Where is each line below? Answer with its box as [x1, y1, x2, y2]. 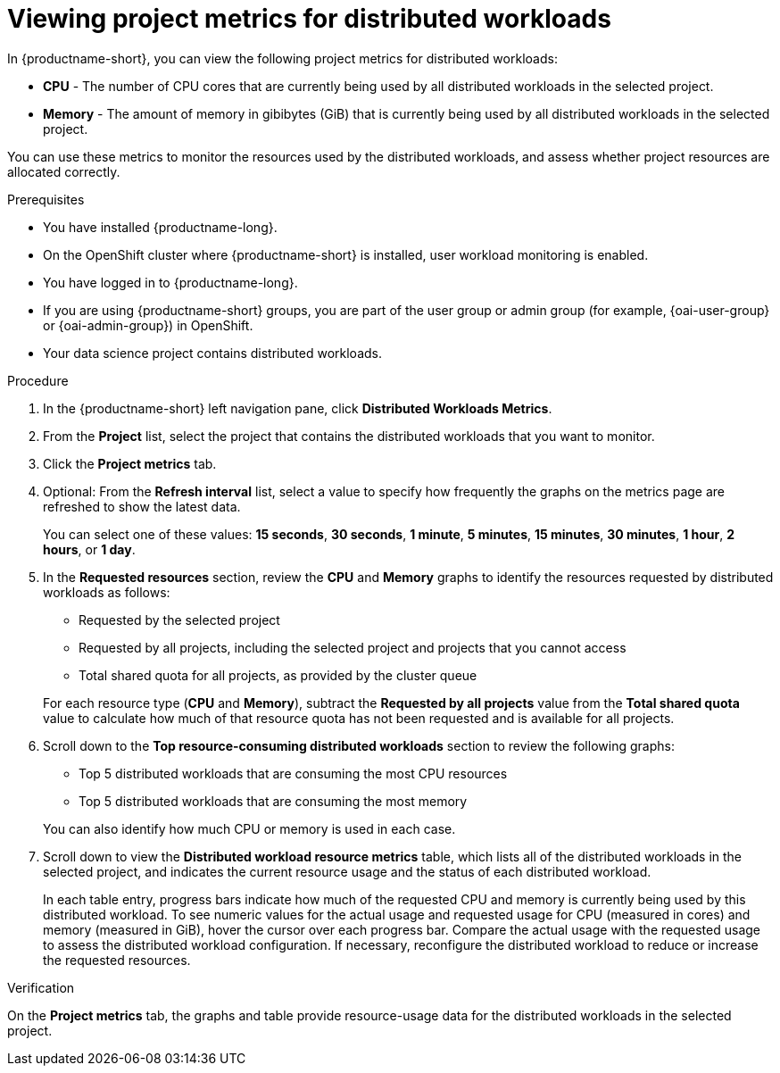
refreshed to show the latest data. [43, 498, 241, 514]
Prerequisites [7, 191, 85, 207]
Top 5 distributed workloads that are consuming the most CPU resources [79, 765, 508, 781]
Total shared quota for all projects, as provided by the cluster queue [79, 667, 477, 683]
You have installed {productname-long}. [43, 219, 278, 235]
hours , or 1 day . [43, 541, 136, 557]
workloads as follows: [43, 584, 170, 600]
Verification [7, 979, 75, 995]
